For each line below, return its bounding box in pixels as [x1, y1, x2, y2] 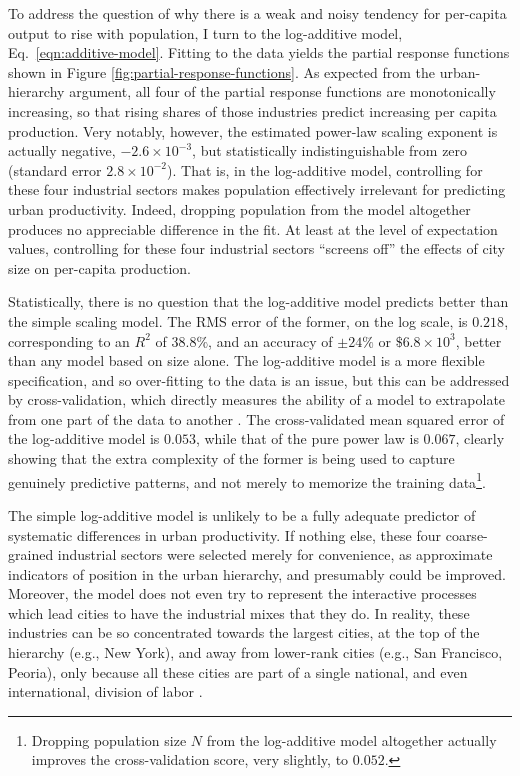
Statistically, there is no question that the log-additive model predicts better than [8, 291, 509, 312]
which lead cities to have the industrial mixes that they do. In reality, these [8, 602, 470, 623]
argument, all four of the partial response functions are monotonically [69, 81, 496, 102]
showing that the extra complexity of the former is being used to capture [8, 448, 455, 469]
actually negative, [8, 140, 116, 161]
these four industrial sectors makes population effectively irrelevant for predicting [8, 179, 506, 200]
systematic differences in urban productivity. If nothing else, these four [8, 524, 442, 545]
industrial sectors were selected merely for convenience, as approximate [57, 544, 493, 565]
